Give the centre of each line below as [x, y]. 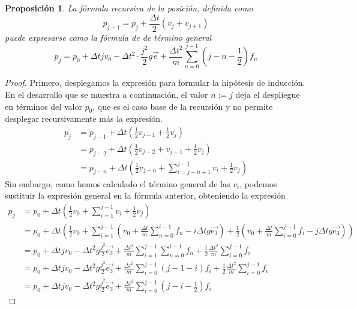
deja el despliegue [268, 94]
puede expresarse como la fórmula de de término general [108, 37]
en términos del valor [43, 106]
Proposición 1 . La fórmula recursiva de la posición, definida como [129, 8]
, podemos [258, 183]
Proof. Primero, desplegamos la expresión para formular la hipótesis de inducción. [155, 82]
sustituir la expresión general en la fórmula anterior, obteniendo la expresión [145, 195]
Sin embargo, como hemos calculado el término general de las [118, 183]
